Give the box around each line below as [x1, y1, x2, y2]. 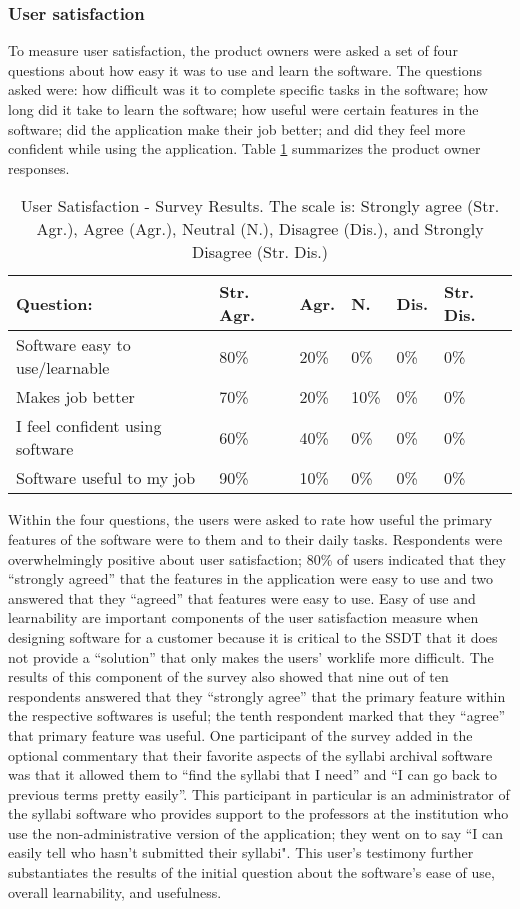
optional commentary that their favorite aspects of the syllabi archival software [8, 744, 493, 765]
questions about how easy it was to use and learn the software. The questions [8, 59, 482, 80]
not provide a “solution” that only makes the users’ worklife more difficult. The [8, 646, 494, 667]
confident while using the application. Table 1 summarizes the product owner [8, 138, 481, 159]
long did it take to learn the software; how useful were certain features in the [8, 99, 479, 119]
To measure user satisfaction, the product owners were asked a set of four [8, 40, 458, 61]
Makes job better [16, 385, 135, 409]
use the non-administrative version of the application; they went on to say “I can [8, 822, 504, 843]
